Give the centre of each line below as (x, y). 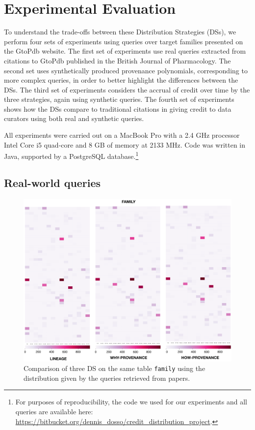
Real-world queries (52, 182)
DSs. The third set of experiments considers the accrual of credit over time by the (127, 89)
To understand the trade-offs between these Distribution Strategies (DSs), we (120, 32)
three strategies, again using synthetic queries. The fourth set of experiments (119, 99)
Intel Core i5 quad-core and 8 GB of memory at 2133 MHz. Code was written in (125, 144)
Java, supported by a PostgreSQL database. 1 (71, 155)
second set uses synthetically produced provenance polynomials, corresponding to (126, 70)
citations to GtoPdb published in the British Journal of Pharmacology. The (117, 60)
